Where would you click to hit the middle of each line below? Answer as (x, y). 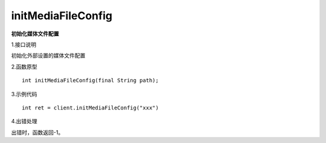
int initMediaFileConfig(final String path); (91, 81)
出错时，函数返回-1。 (37, 132)
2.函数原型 (24, 67)
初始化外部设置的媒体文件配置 (48, 56)
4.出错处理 (24, 121)
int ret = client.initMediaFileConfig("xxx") (91, 108)
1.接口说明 (24, 44)
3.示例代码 (24, 94)
